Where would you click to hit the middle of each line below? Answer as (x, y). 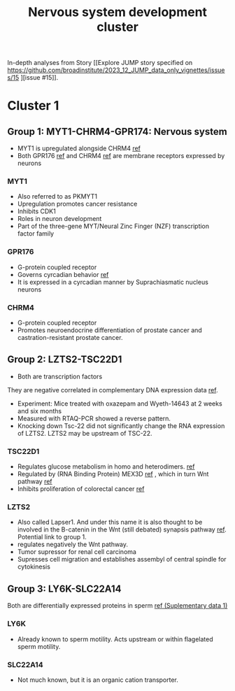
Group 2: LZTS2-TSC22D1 (65, 360)
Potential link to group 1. (52, 537)
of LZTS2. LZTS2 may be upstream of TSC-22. (85, 433)
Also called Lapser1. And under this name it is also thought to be (110, 522)
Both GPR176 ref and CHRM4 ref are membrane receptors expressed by (121, 156)
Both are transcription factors (60, 376)
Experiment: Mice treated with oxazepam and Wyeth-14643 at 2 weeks (120, 404)
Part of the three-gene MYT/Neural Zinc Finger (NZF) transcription (113, 226)
